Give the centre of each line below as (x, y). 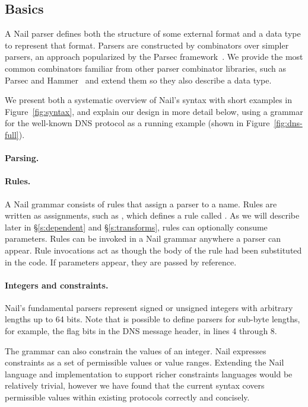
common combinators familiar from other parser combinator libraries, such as (146, 68)
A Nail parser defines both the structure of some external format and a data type (153, 33)
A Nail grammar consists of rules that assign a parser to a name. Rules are (141, 203)
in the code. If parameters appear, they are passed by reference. (121, 262)
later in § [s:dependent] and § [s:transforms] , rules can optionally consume (136, 227)
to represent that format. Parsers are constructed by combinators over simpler (147, 45)
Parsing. (22, 158)
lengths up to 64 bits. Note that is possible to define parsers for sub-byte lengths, (153, 319)
